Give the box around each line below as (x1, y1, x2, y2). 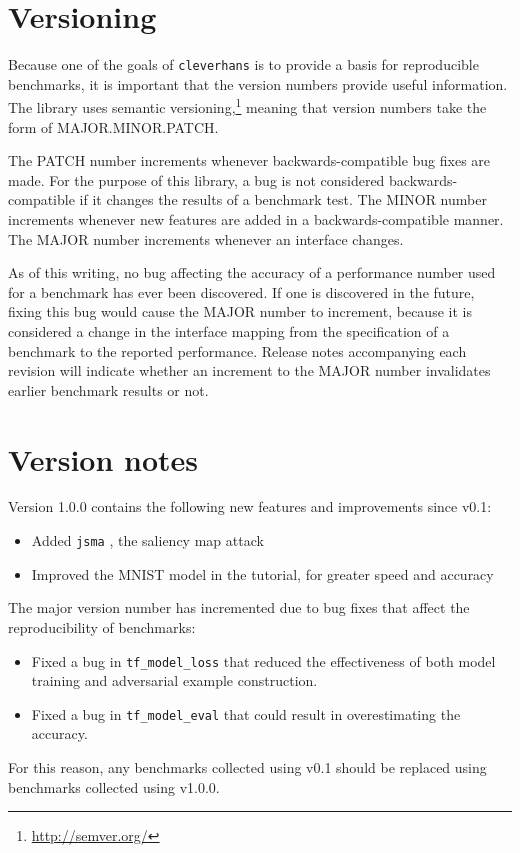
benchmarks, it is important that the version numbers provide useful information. (8, 73, 508, 94)
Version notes (8, 438, 199, 479)
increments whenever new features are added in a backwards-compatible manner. (8, 209, 504, 229)
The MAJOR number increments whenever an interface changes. (8, 228, 404, 249)
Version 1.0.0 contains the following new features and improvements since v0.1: (8, 496, 492, 517)
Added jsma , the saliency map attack (31, 530, 264, 551)
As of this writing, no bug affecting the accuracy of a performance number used (8, 262, 496, 283)
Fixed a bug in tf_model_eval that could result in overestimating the (31, 703, 461, 724)
